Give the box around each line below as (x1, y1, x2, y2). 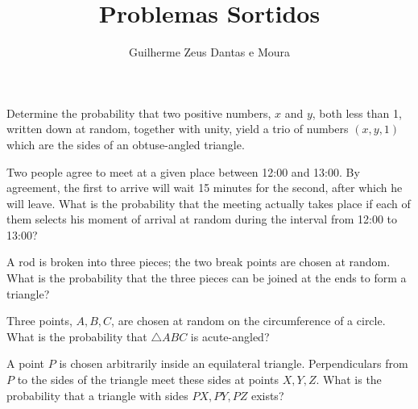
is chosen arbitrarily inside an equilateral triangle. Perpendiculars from (59, 355, 408, 372)
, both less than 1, (312, 104, 402, 121)
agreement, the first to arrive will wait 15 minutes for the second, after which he (6, 179, 403, 196)
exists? (250, 386, 284, 403)
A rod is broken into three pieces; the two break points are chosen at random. (6, 253, 391, 270)
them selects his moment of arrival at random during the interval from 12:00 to (6, 211, 398, 227)
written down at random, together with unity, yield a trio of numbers (6, 120, 349, 137)
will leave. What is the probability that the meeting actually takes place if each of (6, 194, 411, 211)
